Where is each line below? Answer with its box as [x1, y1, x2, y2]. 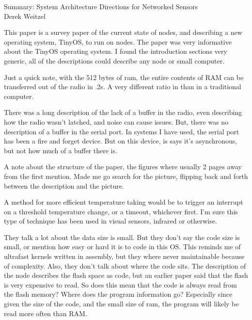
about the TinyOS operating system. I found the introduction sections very [4, 46, 227, 56]
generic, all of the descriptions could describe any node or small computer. [4, 55, 225, 65]
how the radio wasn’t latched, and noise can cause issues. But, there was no [4, 116, 229, 127]
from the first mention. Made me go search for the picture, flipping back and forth [4, 171, 248, 181]
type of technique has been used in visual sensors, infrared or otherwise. [4, 216, 217, 226]
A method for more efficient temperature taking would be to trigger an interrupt [4, 197, 243, 207]
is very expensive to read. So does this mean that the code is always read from [4, 279, 237, 289]
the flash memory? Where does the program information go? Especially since [4, 289, 233, 299]
